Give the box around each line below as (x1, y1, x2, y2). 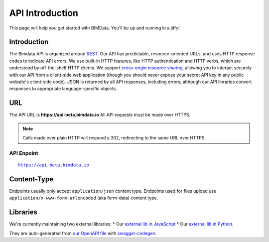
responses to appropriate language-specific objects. (9, 86, 117, 92)
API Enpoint (9, 149, 38, 156)
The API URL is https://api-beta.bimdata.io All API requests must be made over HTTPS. (9, 112, 191, 118)
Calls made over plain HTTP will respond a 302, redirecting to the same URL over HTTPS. (22, 135, 206, 141)
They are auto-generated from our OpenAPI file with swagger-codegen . (9, 230, 157, 236)
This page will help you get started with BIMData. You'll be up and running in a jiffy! (9, 25, 180, 31)
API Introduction (9, 7, 78, 18)
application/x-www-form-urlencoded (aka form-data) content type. (9, 195, 158, 201)
